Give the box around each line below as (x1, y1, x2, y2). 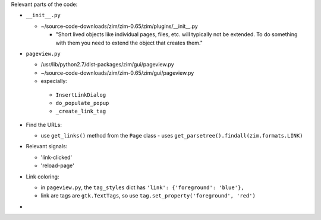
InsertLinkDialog (55, 91, 106, 98)
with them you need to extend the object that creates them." (55, 39, 203, 46)
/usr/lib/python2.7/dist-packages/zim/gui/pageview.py (40, 61, 175, 68)
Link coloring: (26, 173, 59, 180)
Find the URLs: (26, 121, 62, 128)
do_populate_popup (55, 100, 109, 106)
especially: (40, 78, 68, 85)
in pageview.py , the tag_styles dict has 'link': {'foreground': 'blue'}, (40, 184, 244, 191)
